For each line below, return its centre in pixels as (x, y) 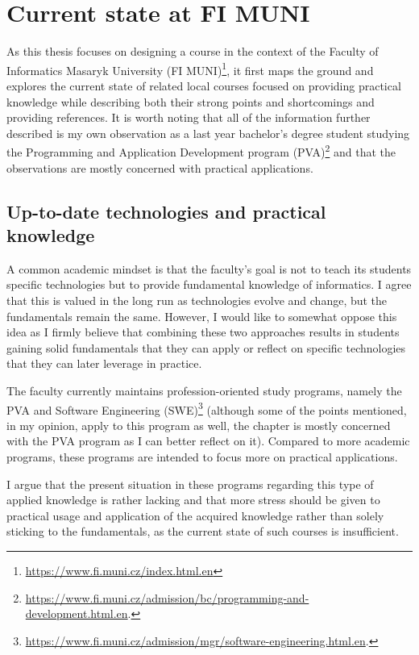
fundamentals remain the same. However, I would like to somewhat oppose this (202, 316)
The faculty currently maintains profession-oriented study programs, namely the (204, 390)
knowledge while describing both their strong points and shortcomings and (191, 101)
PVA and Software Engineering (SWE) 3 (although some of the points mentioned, (207, 408)
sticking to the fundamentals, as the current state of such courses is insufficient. (203, 531)
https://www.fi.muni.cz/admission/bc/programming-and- (167, 597)
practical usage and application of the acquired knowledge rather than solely (195, 515)
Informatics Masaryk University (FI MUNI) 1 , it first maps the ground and (190, 69)
